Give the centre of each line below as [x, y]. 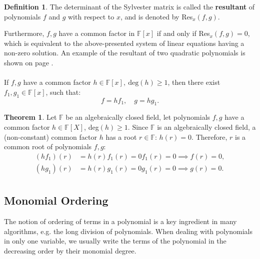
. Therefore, [209, 136]
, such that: [63, 92]
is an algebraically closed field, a [206, 127]
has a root [121, 136]
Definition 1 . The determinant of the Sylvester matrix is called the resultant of [129, 6]
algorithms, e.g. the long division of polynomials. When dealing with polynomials [128, 231]
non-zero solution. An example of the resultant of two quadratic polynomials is [125, 53]
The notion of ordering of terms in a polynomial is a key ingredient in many [120, 221]
